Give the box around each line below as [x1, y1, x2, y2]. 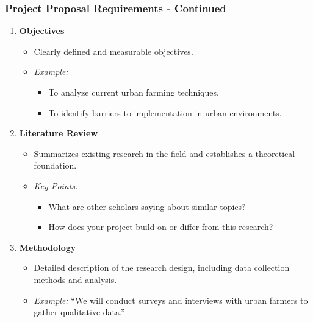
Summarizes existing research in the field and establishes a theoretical [34, 147, 295, 159]
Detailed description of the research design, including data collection [34, 261, 290, 274]
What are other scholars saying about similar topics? [48, 200, 246, 212]
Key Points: [34, 179, 78, 192]
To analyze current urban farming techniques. [48, 86, 219, 98]
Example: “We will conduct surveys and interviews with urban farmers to [34, 293, 308, 306]
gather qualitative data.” [34, 306, 125, 318]
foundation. [34, 159, 77, 172]
